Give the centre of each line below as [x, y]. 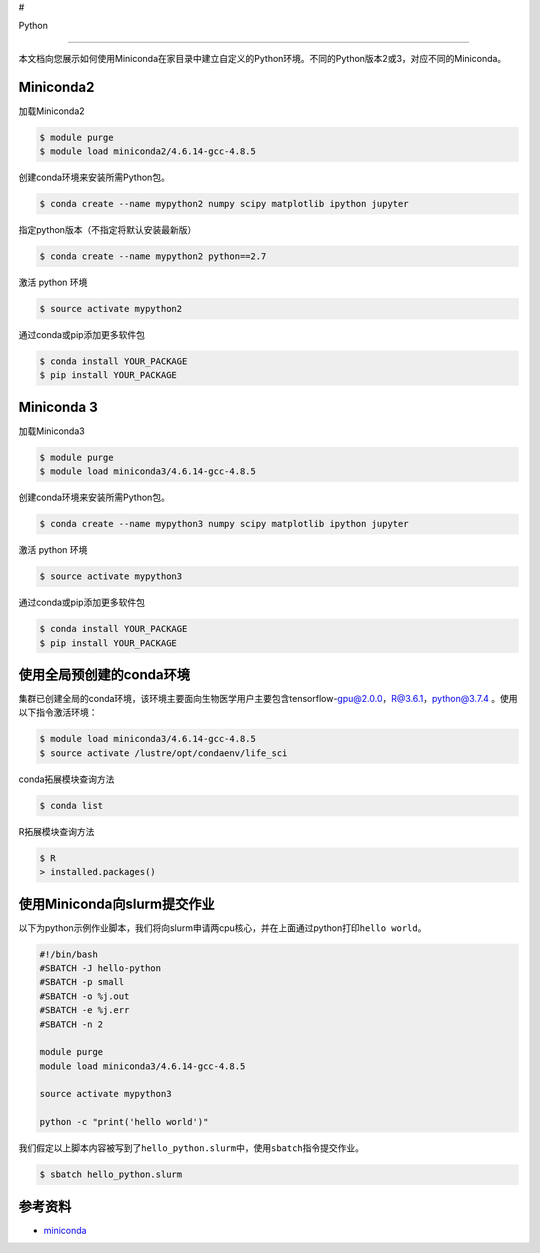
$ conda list [71, 805]
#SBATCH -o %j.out [84, 996]
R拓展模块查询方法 [56, 831]
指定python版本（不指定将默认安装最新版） [107, 230]
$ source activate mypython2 [111, 308]
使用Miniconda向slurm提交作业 [116, 903]
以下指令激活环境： [58, 712]
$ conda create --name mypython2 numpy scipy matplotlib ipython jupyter [224, 204]
